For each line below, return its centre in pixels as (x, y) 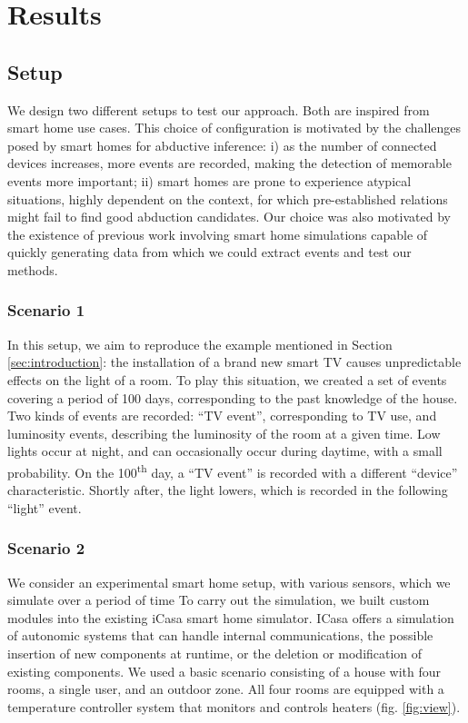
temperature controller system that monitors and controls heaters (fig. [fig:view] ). (234, 706)
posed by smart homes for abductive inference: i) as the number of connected (222, 145)
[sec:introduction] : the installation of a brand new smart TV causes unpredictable (234, 362)
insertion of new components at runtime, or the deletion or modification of (215, 653)
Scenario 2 (46, 548)
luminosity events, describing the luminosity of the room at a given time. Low (224, 433)
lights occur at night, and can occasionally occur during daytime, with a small (225, 451)
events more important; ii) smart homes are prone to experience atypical (209, 180)
